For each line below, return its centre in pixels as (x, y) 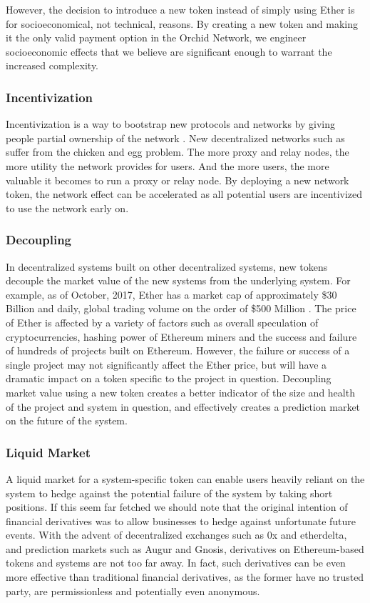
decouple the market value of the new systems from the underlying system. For (178, 280)
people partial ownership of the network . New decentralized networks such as (175, 138)
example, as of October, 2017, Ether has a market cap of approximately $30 (171, 294)
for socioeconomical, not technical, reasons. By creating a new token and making (182, 23)
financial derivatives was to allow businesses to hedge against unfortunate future (181, 520)
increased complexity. (52, 65)
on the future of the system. (67, 420)
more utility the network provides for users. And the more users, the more (168, 165)
